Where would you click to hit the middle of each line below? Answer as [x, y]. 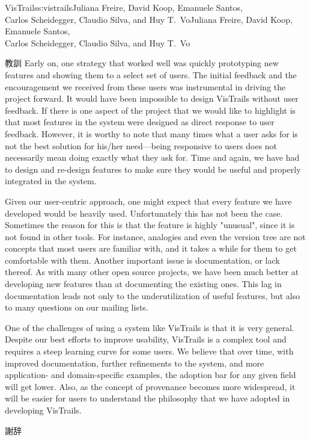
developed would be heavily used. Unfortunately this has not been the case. [144, 213]
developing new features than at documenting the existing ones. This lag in [143, 284]
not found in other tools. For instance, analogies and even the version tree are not [155, 236]
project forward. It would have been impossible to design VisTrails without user [152, 98]
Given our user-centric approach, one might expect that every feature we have [148, 201]
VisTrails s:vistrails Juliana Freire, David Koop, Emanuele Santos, [124, 7]
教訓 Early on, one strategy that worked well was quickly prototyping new [142, 63]
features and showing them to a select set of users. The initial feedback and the [151, 74]
